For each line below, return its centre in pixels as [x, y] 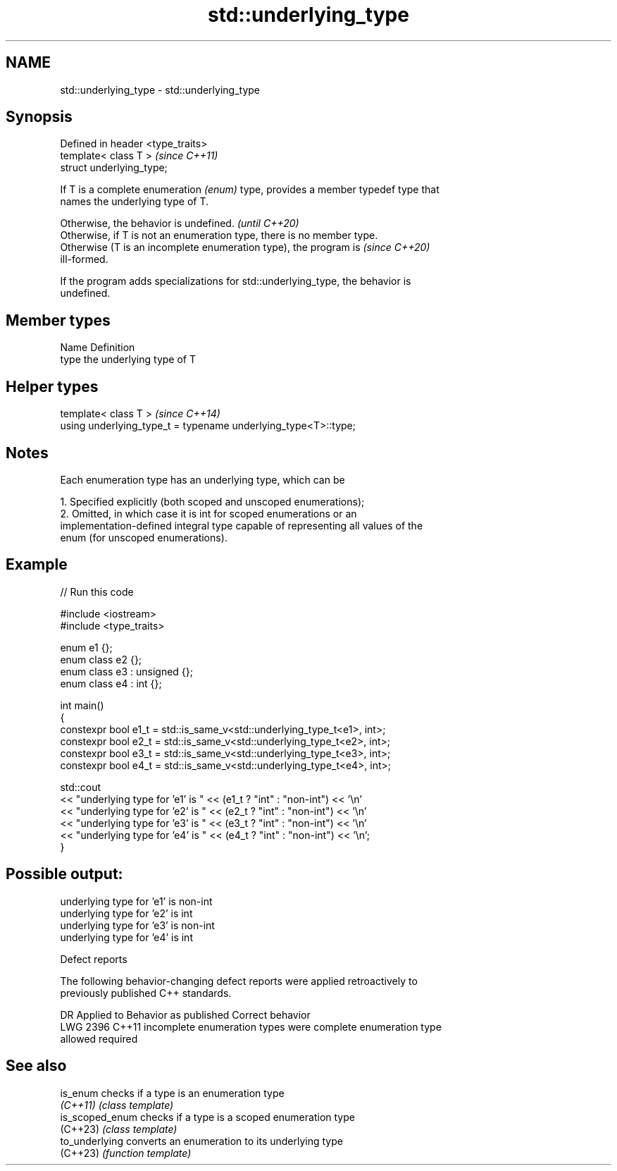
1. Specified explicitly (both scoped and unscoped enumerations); [212, 501]
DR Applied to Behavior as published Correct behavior [185, 1014]
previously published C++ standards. [146, 993]
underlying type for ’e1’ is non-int [136, 901]
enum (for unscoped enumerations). [144, 537]
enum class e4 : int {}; [111, 683]
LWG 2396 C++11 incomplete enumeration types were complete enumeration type [251, 1026]
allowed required [99, 1038]
